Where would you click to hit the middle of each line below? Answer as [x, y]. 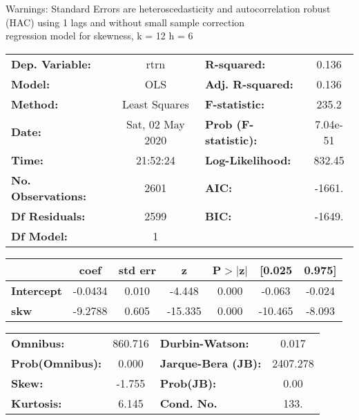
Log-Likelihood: [248, 160]
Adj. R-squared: [249, 84]
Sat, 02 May [155, 124]
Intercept [37, 290]
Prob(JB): [188, 383]
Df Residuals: [48, 216]
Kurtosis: [37, 403]
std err [137, 269]
